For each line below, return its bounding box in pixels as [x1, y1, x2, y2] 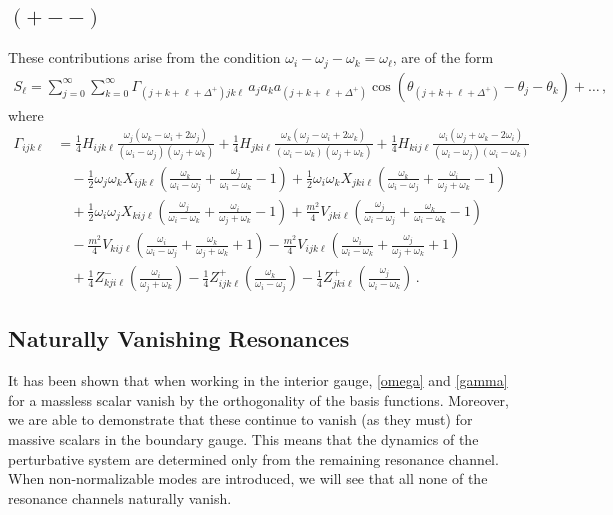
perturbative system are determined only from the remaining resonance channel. [8, 448, 499, 469]
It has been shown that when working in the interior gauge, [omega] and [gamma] [8, 370, 508, 391]
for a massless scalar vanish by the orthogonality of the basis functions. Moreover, [8, 389, 509, 410]
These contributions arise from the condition [8, 47, 281, 68]
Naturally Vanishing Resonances [8, 323, 350, 354]
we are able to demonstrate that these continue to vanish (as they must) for [8, 409, 473, 430]
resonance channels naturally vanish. [8, 487, 232, 508]
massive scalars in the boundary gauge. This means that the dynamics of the [8, 429, 479, 450]
